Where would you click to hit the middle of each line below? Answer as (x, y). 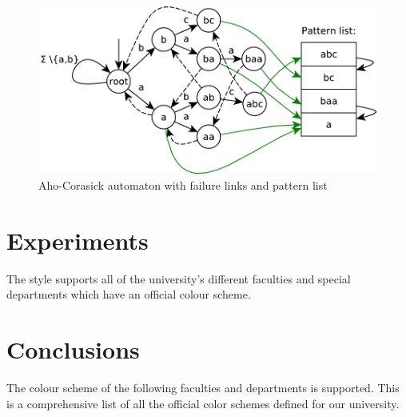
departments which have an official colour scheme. (129, 294)
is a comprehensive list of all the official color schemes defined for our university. (203, 403)
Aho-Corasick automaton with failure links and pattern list (183, 185)
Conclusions (73, 349)
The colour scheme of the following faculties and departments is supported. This (203, 388)
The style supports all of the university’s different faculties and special (179, 278)
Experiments (78, 240)
